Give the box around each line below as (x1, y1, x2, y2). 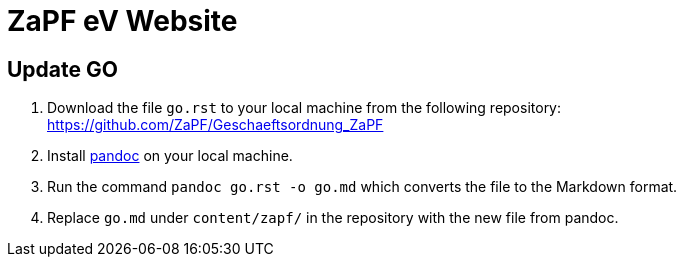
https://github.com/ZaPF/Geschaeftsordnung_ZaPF (47, 116, 384, 134)
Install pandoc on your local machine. (47, 147, 293, 165)
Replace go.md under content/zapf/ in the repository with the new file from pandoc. (47, 209, 619, 227)
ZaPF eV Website (7, 4, 238, 38)
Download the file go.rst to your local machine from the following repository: (47, 99, 562, 117)
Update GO (7, 56, 118, 82)
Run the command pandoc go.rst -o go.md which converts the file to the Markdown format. (47, 178, 678, 196)
